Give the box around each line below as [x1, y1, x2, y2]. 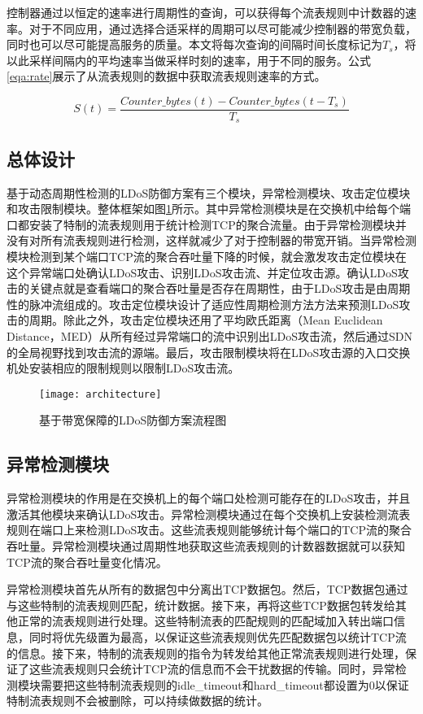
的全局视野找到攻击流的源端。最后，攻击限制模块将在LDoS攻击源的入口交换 [7, 343, 411, 360]
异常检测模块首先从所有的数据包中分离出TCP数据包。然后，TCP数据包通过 [7, 581, 408, 598]
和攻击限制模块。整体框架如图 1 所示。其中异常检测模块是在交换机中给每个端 [7, 200, 411, 217]
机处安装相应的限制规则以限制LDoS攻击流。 [7, 359, 240, 377]
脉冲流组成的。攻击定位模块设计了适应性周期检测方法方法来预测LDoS [28, 295, 399, 312]
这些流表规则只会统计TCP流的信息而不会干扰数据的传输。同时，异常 [28, 660, 395, 677]
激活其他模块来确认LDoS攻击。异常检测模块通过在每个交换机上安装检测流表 [7, 505, 411, 522]
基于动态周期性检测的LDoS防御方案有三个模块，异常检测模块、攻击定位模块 [7, 184, 411, 201]
